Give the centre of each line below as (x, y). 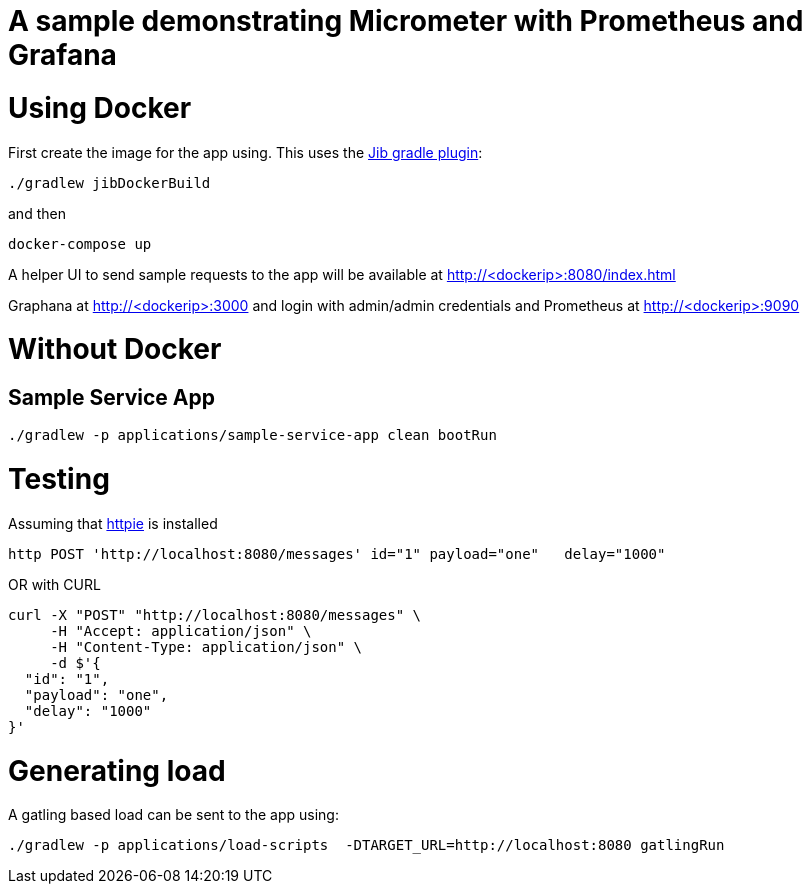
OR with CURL (54, 584)
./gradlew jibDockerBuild (109, 182)
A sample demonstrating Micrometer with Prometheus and (406, 21)
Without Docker (115, 349)
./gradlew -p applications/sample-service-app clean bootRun (252, 435)
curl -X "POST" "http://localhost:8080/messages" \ (215, 614)
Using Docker (100, 107)
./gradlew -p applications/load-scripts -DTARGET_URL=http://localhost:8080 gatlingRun (366, 845)
